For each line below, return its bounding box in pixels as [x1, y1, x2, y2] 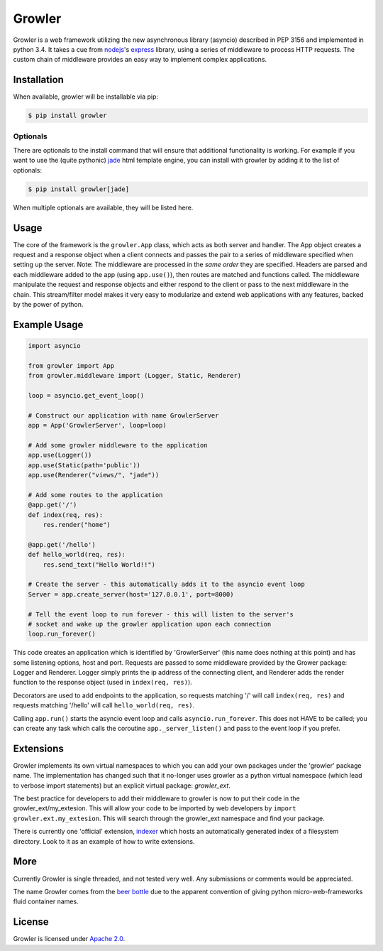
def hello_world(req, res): [28, 550, 126, 559]
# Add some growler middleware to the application [28, 441, 209, 449]
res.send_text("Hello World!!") [43, 560, 156, 568]
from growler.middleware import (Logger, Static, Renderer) [28, 371, 242, 380]
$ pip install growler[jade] [28, 185, 130, 193]
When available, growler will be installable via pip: [13, 92, 159, 101]
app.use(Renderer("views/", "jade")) [28, 471, 160, 479]
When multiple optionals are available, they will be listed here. [13, 203, 194, 212]
